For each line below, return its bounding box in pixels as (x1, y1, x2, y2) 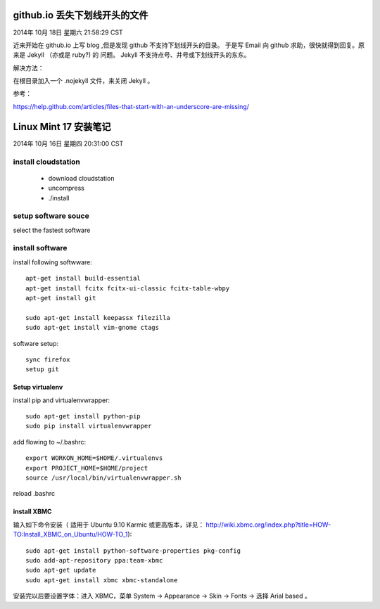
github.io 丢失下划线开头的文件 (13, 9, 148, 21)
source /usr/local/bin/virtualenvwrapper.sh (25, 474, 182, 482)
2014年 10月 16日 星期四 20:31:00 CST (13, 139, 124, 148)
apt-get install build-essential (25, 274, 141, 283)
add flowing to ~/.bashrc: (13, 437, 87, 446)
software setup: (13, 339, 59, 347)
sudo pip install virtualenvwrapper (25, 422, 152, 430)
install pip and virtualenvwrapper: (13, 396, 110, 404)
